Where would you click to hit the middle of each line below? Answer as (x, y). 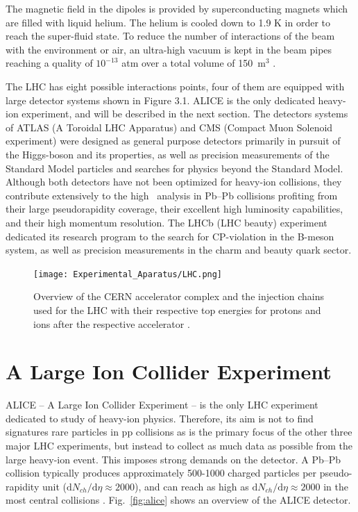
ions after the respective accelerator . (112, 323)
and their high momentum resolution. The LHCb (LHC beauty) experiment (167, 222)
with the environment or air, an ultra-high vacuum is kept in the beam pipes (169, 49)
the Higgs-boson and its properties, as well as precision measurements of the (168, 154)
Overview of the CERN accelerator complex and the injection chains (179, 296)
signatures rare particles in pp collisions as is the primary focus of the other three (179, 432)
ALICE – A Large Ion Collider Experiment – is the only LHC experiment (162, 405)
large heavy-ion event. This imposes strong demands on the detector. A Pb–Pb (173, 459)
